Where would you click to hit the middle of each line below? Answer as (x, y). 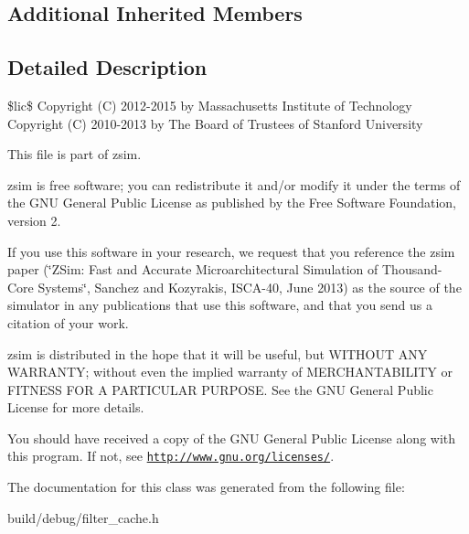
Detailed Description (107, 67)
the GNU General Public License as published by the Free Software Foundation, (232, 203)
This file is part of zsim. (75, 154)
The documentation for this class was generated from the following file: (206, 487)
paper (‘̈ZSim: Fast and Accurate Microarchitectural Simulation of (193, 269)
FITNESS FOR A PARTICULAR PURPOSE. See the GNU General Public (220, 389)
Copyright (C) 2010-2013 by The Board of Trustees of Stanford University (215, 123)
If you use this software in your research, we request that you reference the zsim (231, 251)
